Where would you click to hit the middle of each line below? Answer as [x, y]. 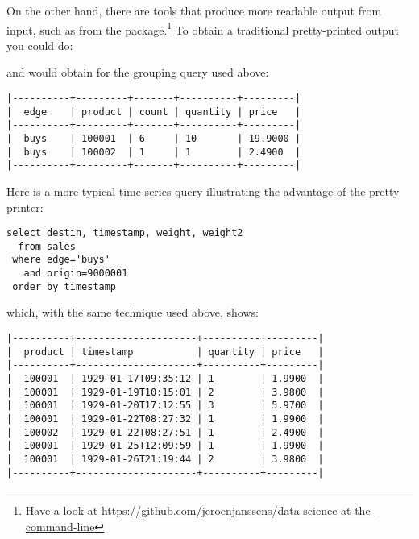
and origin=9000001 [76, 274]
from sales [47, 246]
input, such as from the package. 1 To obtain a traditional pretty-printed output [203, 28]
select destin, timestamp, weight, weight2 [125, 233]
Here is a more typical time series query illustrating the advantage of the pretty [203, 191]
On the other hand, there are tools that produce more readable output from [194, 10]
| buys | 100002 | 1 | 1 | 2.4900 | [154, 152]
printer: [25, 207]
